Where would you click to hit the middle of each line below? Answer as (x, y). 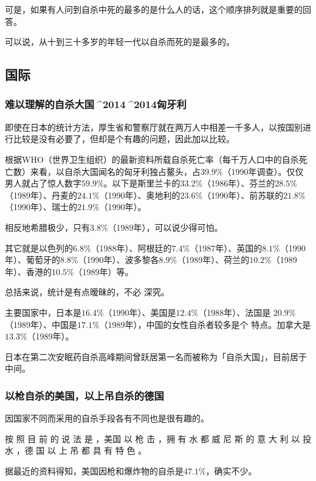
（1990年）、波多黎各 (118, 260)
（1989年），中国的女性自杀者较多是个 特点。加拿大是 (205, 324)
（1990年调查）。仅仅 (263, 171)
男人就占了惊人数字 (43, 183)
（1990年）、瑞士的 (41, 207)
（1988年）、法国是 (235, 312)
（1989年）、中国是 (41, 324)
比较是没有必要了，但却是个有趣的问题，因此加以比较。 (124, 139)
